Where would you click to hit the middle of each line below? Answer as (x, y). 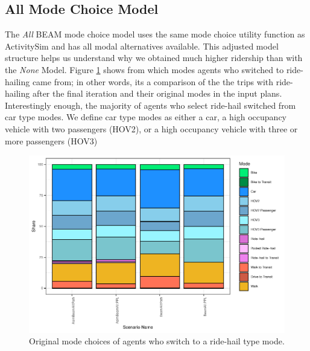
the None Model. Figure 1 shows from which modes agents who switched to (144, 69)
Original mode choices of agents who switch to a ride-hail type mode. (157, 341)
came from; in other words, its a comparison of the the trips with (153, 81)
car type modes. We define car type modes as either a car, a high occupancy (146, 117)
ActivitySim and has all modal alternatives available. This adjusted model (142, 46)
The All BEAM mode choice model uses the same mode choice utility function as (155, 34)
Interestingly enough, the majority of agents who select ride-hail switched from (150, 105)
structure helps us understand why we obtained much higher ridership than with (154, 58)
